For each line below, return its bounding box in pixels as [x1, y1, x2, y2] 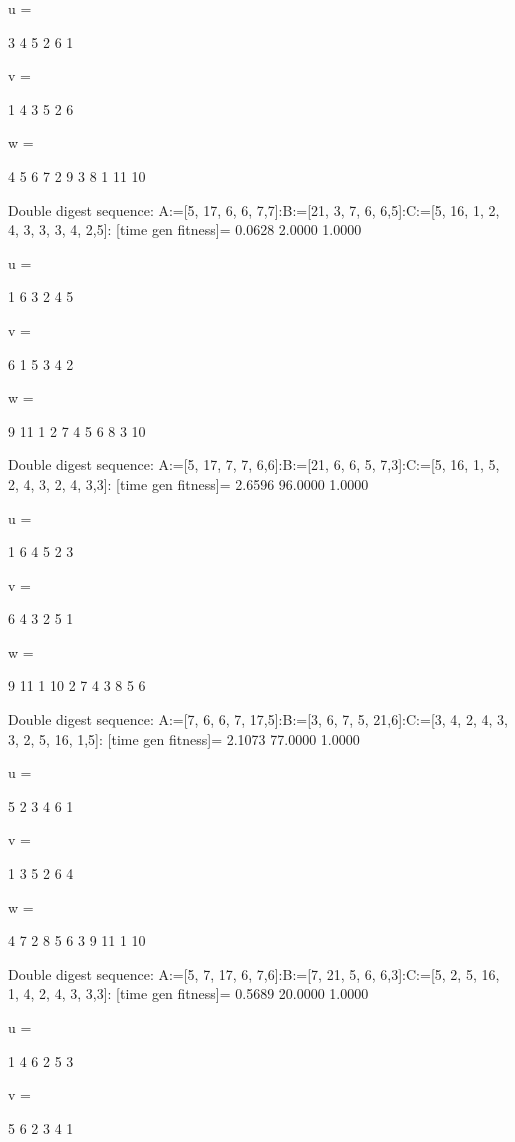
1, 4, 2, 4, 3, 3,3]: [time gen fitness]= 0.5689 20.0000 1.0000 [8, 983, 369, 1004]
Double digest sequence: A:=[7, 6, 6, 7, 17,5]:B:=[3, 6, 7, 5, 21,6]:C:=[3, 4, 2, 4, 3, [8, 709, 508, 730]
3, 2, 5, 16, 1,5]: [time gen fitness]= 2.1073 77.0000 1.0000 [8, 728, 360, 749]
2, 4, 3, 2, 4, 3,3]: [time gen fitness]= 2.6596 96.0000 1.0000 [8, 473, 369, 494]
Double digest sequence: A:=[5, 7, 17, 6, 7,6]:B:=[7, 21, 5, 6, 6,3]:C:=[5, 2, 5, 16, [8, 963, 500, 984]
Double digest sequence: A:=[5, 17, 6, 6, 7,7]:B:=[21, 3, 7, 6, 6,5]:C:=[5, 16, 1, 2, [8, 199, 500, 220]
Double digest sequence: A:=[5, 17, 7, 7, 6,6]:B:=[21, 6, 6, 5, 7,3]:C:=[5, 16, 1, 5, [8, 454, 500, 475]
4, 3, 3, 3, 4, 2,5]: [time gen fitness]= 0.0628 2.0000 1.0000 [8, 219, 362, 240]
